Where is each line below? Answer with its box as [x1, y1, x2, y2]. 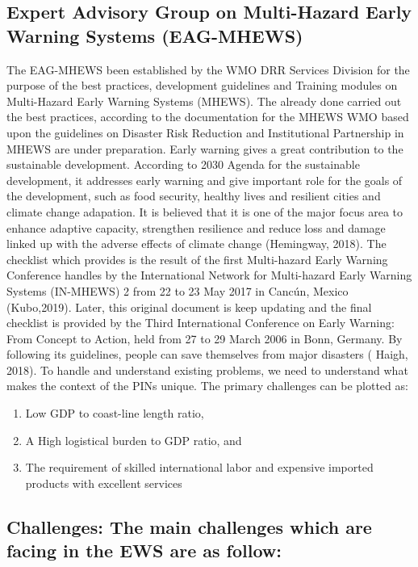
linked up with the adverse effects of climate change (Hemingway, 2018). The [6, 235, 387, 252]
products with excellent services [25, 474, 182, 491]
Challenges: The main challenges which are [6, 514, 372, 539]
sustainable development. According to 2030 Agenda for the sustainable [6, 156, 360, 173]
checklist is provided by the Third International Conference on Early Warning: [6, 314, 395, 331]
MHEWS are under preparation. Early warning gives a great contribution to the [6, 140, 403, 157]
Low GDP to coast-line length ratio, [25, 405, 204, 422]
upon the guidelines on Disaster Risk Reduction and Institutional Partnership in [6, 124, 404, 141]
